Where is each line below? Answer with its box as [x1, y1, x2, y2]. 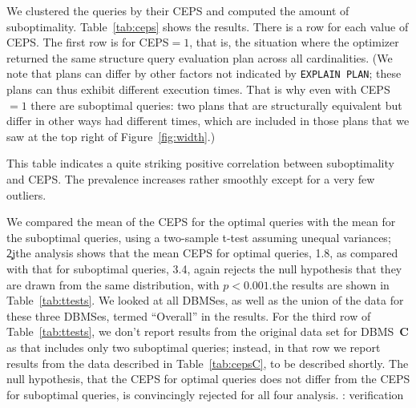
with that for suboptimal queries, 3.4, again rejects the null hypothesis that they [6, 260, 402, 277]
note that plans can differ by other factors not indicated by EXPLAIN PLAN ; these [6, 65, 402, 82]
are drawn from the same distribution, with [6, 276, 220, 293]
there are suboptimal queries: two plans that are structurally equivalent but [30, 96, 402, 113]
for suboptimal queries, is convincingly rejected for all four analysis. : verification [6, 386, 404, 402]
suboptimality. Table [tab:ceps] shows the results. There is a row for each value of [6, 18, 409, 34]
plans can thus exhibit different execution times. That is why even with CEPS [6, 81, 390, 98]
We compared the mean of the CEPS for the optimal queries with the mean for [6, 213, 396, 230]
